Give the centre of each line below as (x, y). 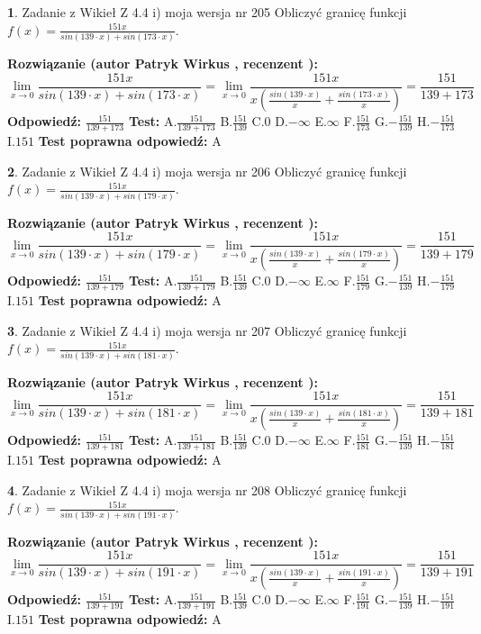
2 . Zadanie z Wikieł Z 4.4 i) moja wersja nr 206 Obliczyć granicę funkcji (207, 171)
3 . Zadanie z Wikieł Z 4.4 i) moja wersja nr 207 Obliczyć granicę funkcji (207, 330)
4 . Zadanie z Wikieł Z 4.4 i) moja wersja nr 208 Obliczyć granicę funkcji (207, 489)
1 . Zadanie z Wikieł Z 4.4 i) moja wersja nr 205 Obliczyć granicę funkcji (207, 12)
